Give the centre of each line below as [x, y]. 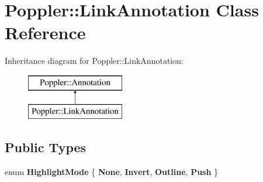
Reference [45, 32]
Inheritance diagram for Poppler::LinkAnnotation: [94, 61]
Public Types [46, 147]
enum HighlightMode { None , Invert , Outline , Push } [112, 172]
